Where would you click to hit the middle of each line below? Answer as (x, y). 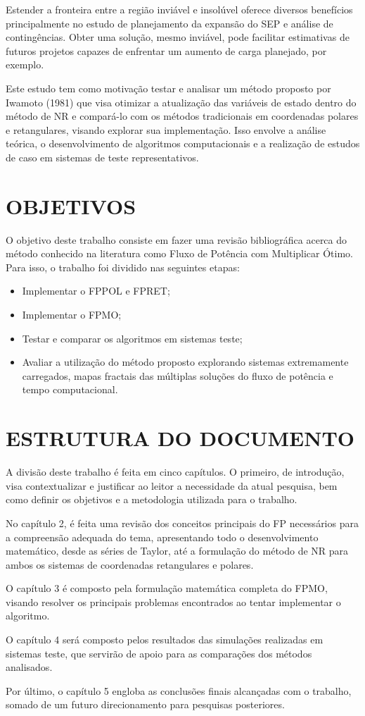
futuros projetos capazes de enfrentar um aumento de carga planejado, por (166, 50)
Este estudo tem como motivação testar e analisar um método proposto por (168, 88)
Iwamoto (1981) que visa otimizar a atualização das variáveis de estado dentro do (181, 102)
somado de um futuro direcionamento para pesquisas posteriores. (145, 704)
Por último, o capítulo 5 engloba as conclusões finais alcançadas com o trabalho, (179, 690)
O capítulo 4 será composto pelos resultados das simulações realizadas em (165, 640)
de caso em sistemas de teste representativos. (102, 157)
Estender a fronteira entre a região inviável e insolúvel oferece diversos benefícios (179, 9)
